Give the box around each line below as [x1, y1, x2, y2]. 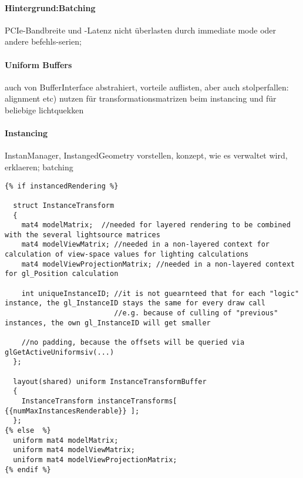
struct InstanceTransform [13, 201, 115, 210]
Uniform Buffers [5, 58, 72, 70]
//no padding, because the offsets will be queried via [21, 338, 245, 347]
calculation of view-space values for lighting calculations [5, 250, 249, 259]
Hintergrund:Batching [5, 1, 96, 14]
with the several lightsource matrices [5, 230, 160, 239]
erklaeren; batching [5, 160, 73, 173]
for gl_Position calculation [5, 270, 119, 278]
